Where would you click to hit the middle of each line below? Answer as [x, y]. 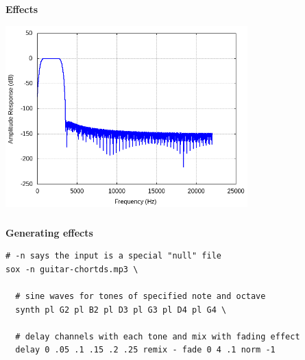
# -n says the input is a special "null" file [113, 256]
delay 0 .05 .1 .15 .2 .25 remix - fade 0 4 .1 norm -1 [145, 350]
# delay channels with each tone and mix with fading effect [158, 336]
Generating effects [49, 232]
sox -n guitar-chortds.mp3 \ [72, 269]
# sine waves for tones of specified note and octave [141, 296]
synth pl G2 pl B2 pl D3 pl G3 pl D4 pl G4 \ [121, 310]
